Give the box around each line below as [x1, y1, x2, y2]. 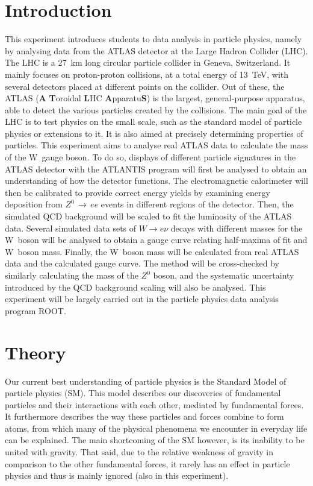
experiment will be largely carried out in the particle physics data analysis [5, 292, 279, 305]
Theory [5, 339, 66, 364]
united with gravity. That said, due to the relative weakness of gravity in [5, 446, 274, 458]
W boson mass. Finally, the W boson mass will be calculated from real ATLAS [5, 245, 299, 257]
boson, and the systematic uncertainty [153, 269, 294, 281]
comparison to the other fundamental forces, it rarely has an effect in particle [5, 457, 290, 470]
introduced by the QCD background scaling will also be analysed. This [5, 280, 266, 293]
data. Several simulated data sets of [5, 221, 137, 234]
